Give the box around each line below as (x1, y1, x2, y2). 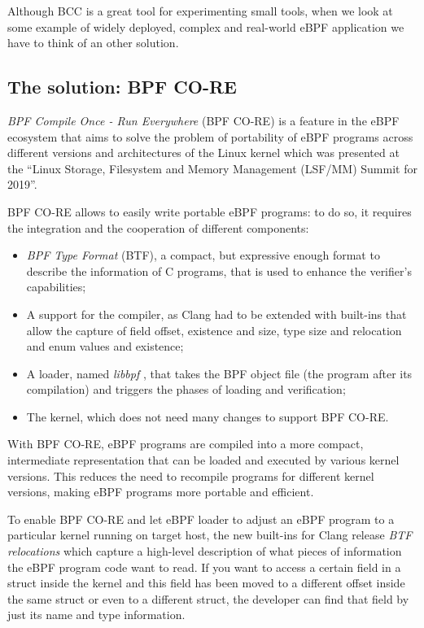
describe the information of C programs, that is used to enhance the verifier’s (26, 262, 412, 279)
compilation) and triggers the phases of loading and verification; (26, 381, 346, 398)
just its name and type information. (7, 606, 186, 623)
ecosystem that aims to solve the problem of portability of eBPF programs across (7, 128, 413, 145)
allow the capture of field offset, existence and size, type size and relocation (26, 321, 402, 338)
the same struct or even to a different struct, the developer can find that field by (7, 590, 409, 607)
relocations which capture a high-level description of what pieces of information (7, 543, 402, 560)
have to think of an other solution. (7, 34, 179, 51)
